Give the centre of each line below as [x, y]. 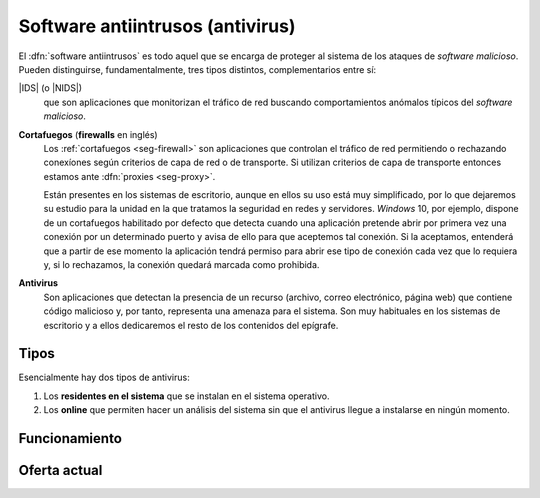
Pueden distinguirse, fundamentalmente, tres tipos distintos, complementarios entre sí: [197, 69]
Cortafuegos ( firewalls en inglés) [88, 134]
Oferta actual [60, 470]
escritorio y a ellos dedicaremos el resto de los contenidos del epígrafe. [191, 325]
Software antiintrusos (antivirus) [157, 26]
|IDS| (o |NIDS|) [50, 88]
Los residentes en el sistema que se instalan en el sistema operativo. [186, 396]
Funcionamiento [70, 438]
